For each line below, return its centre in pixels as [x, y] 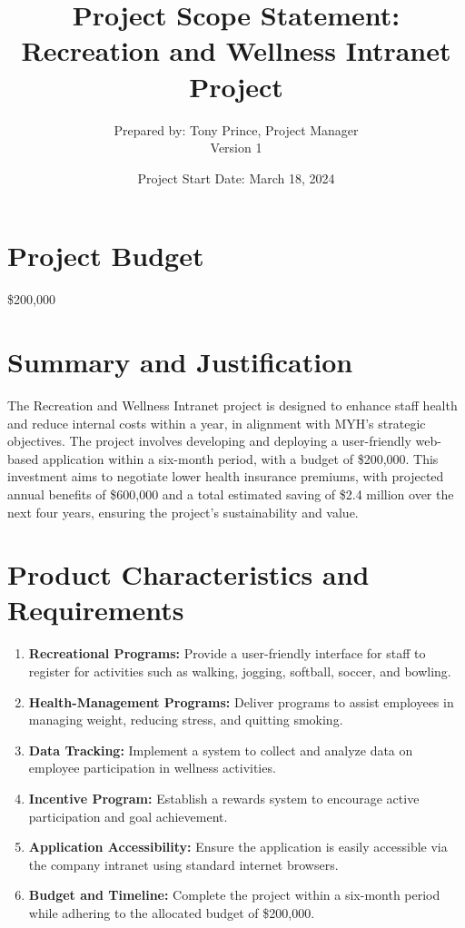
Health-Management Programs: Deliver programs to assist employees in [241, 701]
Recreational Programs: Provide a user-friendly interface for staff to [227, 653]
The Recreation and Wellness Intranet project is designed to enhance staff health [232, 405]
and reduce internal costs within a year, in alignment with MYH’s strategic [217, 423]
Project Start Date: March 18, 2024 [236, 178]
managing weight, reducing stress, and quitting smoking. [186, 720]
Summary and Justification [180, 361]
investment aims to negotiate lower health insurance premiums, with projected [226, 476]
